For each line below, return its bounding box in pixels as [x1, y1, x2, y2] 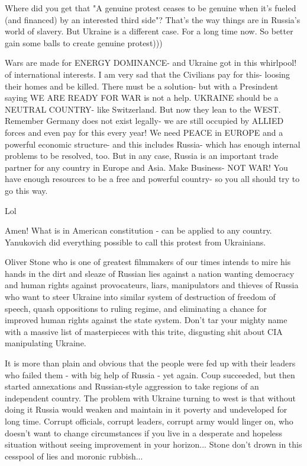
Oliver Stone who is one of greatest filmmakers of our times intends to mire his [5, 256, 291, 268]
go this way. [5, 184, 48, 196]
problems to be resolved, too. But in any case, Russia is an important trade [5, 149, 279, 162]
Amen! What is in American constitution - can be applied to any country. [5, 224, 272, 237]
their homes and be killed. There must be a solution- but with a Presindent [5, 79, 279, 92]
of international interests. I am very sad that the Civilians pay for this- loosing [5, 68, 290, 80]
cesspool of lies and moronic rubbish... [5, 449, 143, 462]
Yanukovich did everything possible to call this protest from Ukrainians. [5, 235, 266, 248]
